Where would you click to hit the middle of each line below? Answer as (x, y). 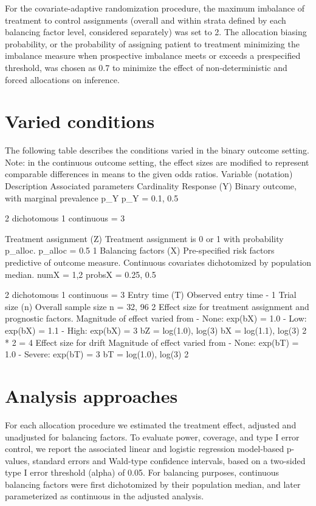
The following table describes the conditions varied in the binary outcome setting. (157, 150)
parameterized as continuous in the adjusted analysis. (105, 496)
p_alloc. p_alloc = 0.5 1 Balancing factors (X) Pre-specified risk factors (140, 250)
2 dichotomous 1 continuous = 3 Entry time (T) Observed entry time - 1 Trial (151, 295)
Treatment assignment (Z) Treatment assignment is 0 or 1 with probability (144, 238)
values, (17, 460)
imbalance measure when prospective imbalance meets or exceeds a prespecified (153, 56)
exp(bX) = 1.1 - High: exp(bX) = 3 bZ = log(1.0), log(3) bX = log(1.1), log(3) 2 (156, 330)
